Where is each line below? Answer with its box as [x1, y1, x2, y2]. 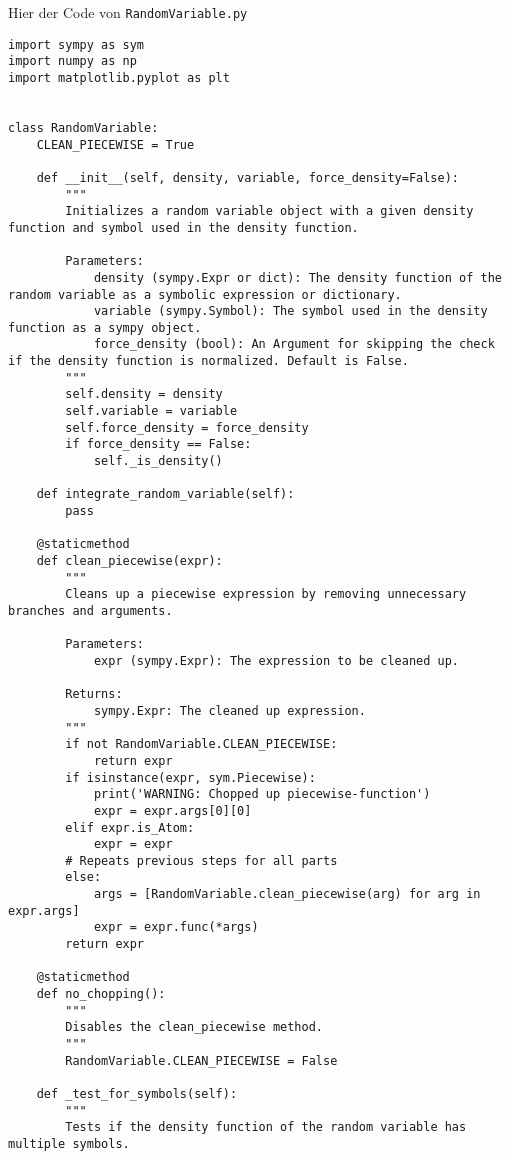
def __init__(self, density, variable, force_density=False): [36, 170, 460, 185]
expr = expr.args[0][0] [93, 803, 252, 818]
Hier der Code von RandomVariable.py [8, 2, 248, 22]
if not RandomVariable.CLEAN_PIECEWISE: [65, 737, 338, 752]
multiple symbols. [8, 1136, 130, 1151]
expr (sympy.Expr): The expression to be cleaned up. [93, 653, 460, 668]
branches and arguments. [8, 603, 173, 618]
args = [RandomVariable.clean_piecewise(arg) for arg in [93, 887, 481, 902]
